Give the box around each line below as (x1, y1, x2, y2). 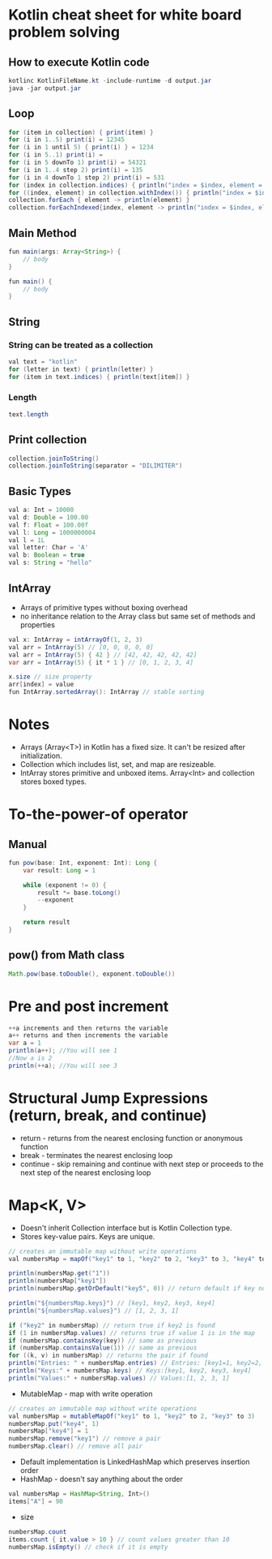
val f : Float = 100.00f (8, 521, 89, 529)
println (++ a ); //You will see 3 (8, 1062, 117, 1070)
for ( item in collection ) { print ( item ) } (8, 128, 154, 136)
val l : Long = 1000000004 (8, 528, 96, 536)
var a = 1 (8, 1039, 42, 1048)
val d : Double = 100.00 (8, 513, 89, 521)
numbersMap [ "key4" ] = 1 (8, 1427, 89, 1436)
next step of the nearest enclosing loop (19, 1167, 151, 1178)
